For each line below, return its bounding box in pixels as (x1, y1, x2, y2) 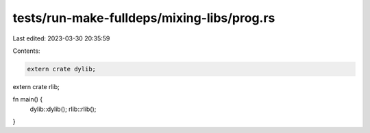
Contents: (12, 47, 40, 55)
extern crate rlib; (12, 82, 60, 90)
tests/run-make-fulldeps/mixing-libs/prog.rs (12, 10, 275, 25)
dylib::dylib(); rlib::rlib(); (29, 105, 97, 113)
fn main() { (12, 95, 43, 104)
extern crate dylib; (27, 65, 96, 73)
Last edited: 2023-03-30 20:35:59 (12, 34, 110, 43)
